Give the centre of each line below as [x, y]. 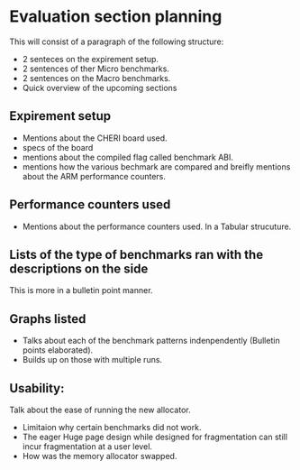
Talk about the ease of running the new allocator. [100, 410]
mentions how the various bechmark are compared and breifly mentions [156, 166]
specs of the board [58, 147]
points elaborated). [58, 350]
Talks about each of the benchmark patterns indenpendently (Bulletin [151, 341]
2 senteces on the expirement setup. [91, 59]
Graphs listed [48, 319]
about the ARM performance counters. [94, 176]
